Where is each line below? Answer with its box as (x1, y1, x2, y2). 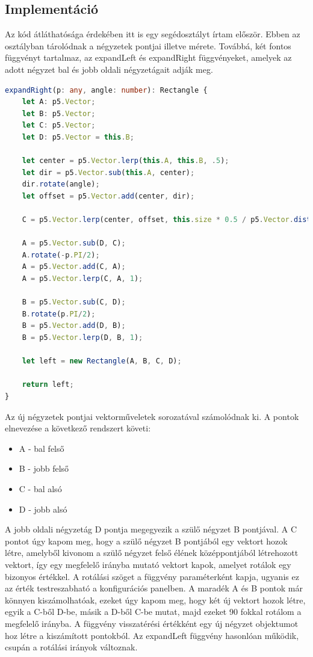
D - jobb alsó (19, 502, 67, 515)
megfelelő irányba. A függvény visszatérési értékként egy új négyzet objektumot (5, 617, 299, 629)
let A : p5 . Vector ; (22, 97, 96, 106)
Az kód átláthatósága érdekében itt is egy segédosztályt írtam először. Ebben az (5, 28, 300, 40)
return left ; (22, 380, 74, 389)
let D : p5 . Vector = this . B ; (22, 132, 134, 141)
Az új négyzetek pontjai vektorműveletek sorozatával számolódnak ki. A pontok (5, 410, 299, 422)
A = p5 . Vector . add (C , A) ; (22, 262, 126, 271)
